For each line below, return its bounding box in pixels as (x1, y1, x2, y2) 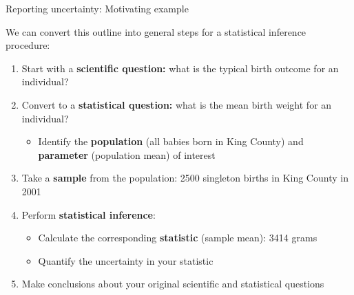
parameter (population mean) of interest (38, 147, 216, 162)
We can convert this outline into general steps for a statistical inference (6, 24, 306, 39)
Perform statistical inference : (21, 207, 156, 221)
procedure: (6, 38, 50, 52)
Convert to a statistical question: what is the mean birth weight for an (21, 97, 332, 111)
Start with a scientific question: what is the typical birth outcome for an (21, 61, 339, 75)
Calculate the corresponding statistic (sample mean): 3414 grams (38, 230, 317, 245)
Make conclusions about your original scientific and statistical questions (21, 276, 324, 291)
